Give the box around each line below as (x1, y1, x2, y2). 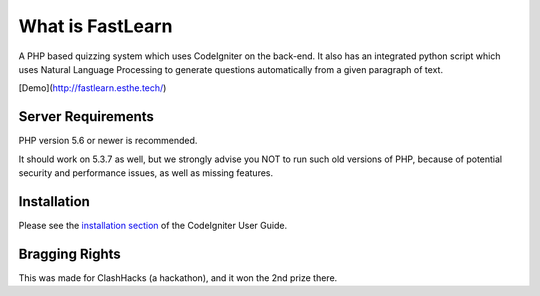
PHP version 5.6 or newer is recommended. (18, 135, 198, 147)
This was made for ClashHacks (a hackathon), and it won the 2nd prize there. (18, 271, 338, 284)
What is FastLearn (18, 15, 173, 37)
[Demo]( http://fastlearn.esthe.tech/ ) (18, 82, 167, 94)
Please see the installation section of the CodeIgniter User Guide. (18, 219, 288, 231)
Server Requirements (18, 108, 155, 125)
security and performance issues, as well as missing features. (18, 167, 274, 179)
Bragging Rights (18, 245, 122, 262)
